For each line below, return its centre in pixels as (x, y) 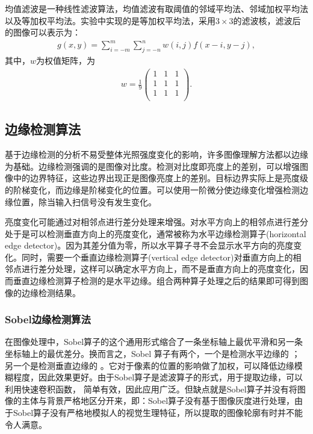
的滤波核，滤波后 (267, 20)
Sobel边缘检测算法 (48, 319)
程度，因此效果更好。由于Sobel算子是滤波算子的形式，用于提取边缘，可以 (158, 377)
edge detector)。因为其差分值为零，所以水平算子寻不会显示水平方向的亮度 (149, 245)
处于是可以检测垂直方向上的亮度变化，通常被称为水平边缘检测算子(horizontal (156, 233)
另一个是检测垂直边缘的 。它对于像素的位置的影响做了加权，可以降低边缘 (150, 365)
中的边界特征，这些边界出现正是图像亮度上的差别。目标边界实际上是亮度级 (160, 178)
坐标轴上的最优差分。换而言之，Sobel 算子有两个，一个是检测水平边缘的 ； (153, 354)
